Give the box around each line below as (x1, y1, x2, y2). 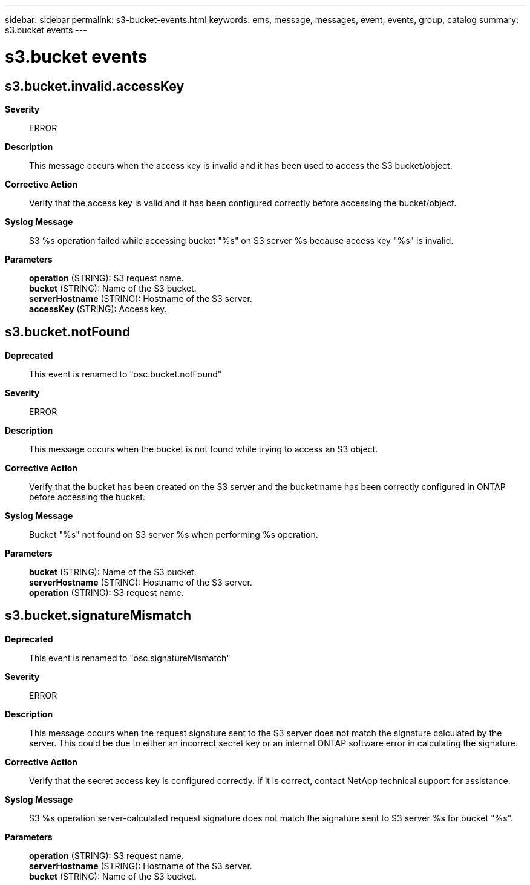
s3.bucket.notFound (5, 324, 131, 340)
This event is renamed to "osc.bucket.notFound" (29, 368, 222, 379)
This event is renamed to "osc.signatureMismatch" (29, 652, 231, 663)
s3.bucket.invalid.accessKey (5, 78, 185, 94)
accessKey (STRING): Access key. (29, 303, 167, 314)
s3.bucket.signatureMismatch (5, 608, 192, 624)
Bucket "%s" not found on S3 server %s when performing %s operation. (29, 529, 318, 540)
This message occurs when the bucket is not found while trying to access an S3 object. (29, 443, 378, 454)
